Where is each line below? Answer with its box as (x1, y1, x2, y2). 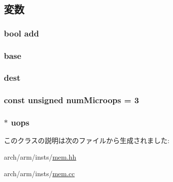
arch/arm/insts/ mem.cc (4, 168, 75, 178)
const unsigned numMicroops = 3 (4, 94, 139, 106)
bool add (4, 27, 39, 39)
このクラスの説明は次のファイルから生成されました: (4, 135, 170, 146)
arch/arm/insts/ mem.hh (4, 151, 77, 162)
